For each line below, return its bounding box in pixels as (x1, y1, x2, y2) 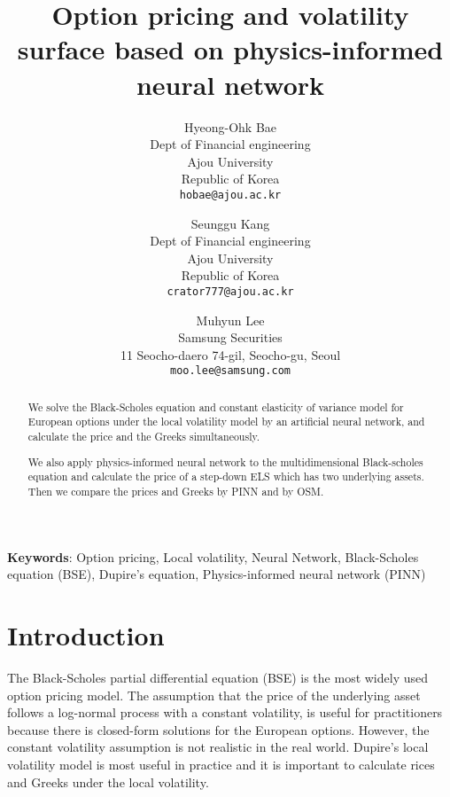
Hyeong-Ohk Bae (183, 117, 277, 136)
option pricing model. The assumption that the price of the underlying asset (7, 685, 421, 704)
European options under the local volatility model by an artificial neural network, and (27, 414, 425, 429)
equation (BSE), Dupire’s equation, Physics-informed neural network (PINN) (7, 565, 426, 583)
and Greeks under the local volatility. (7, 772, 209, 791)
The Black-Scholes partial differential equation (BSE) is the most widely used (7, 668, 429, 686)
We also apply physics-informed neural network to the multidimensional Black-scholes (27, 454, 423, 469)
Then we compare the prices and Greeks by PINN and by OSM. (27, 483, 324, 498)
